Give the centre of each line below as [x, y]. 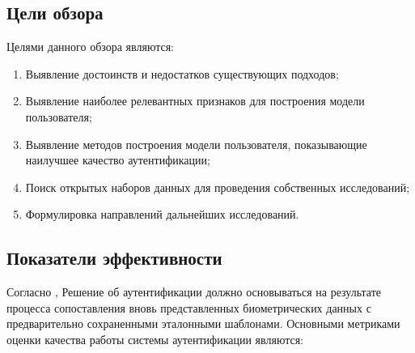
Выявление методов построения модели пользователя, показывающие [196, 144]
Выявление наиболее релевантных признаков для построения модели [195, 101]
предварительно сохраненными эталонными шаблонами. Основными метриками [203, 323]
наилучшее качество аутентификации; [118, 160]
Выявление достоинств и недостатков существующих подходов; [182, 73]
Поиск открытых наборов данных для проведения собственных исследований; [218, 187]
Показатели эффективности [114, 258]
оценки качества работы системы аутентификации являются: [155, 339]
